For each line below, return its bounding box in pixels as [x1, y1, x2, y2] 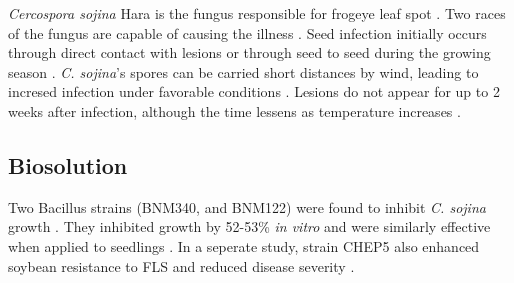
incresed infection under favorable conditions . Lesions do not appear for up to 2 [8, 81, 500, 102]
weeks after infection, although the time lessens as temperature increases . [8, 100, 461, 121]
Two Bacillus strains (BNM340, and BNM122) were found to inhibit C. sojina [8, 196, 486, 217]
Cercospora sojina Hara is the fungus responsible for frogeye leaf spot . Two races [8, 3, 506, 23]
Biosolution [8, 149, 128, 180]
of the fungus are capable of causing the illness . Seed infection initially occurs [8, 22, 487, 43]
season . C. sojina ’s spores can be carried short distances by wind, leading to [8, 61, 479, 82]
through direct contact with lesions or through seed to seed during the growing [8, 42, 491, 63]
